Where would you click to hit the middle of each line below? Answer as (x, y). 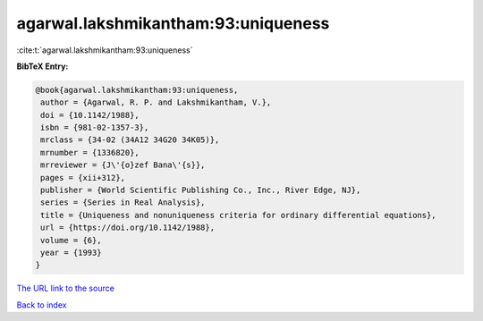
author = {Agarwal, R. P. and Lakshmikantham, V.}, (156, 102)
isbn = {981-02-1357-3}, (95, 128)
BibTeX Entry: (42, 66)
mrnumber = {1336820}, (90, 152)
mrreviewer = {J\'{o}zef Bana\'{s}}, (123, 165)
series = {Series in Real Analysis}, (123, 203)
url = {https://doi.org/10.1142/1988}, (127, 228)
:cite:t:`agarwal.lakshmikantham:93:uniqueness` (105, 50)
